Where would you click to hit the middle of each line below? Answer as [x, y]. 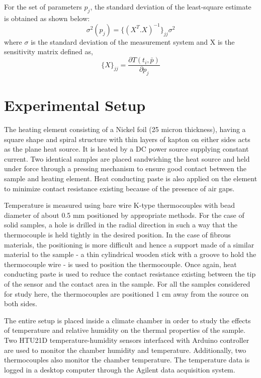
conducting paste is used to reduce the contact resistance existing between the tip [130, 274]
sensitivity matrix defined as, [49, 51]
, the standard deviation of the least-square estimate [171, 7]
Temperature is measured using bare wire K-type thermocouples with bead [120, 205]
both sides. [21, 303]
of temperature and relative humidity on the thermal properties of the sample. [125, 330]
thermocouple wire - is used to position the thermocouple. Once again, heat [120, 264]
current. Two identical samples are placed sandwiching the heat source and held [127, 158]
